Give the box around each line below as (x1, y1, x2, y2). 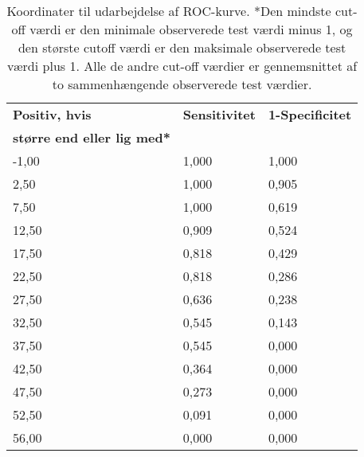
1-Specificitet (268, 105, 352, 123)
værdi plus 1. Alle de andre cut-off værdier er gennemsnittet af (7, 57, 358, 75)
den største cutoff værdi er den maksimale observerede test (18, 38, 346, 57)
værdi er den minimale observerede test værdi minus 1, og (29, 20, 353, 38)
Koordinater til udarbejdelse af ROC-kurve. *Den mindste (6, 2, 331, 20)
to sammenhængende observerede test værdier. (52, 75, 312, 93)
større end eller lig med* (13, 128, 170, 146)
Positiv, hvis (13, 105, 92, 123)
